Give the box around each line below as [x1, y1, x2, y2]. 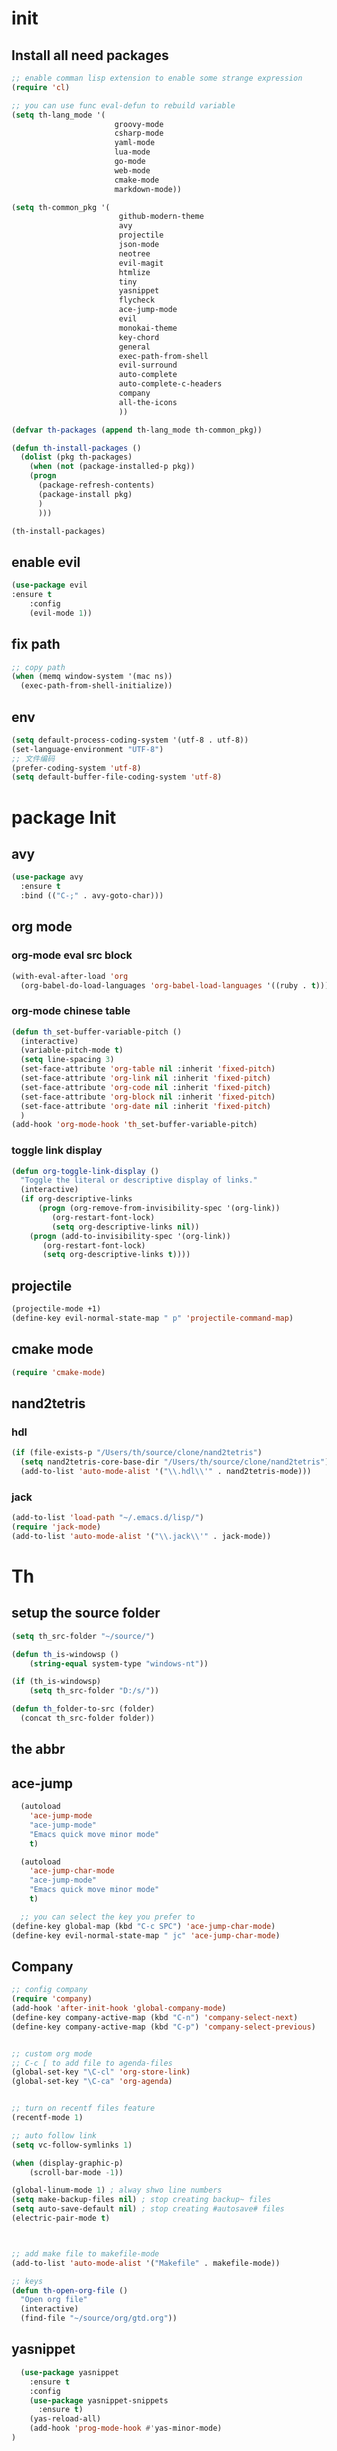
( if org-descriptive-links [20, 1194, 133, 1204]
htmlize [118, 267, 151, 277]
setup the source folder [11, 1605, 161, 1622]
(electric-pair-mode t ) [11, 2213, 111, 2224]
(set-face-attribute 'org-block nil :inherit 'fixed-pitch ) [20, 1092, 276, 1102]
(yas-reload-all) [29, 2414, 102, 2424]
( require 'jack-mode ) [11, 1522, 102, 1532]
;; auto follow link [11, 2130, 98, 2141]
